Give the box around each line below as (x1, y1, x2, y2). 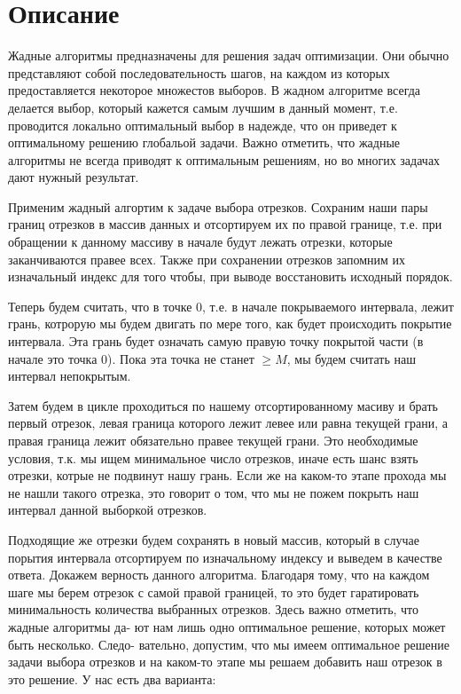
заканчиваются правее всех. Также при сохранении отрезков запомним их (8, 249, 406, 268)
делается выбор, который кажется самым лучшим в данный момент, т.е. (8, 98, 398, 116)
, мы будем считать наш (286, 349, 417, 367)
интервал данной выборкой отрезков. (8, 501, 207, 519)
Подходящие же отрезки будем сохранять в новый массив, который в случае (8, 530, 420, 548)
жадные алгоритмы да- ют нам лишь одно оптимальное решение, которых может (8, 617, 446, 635)
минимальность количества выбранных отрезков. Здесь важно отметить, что (8, 600, 419, 619)
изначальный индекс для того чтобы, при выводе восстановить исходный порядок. (8, 267, 453, 286)
